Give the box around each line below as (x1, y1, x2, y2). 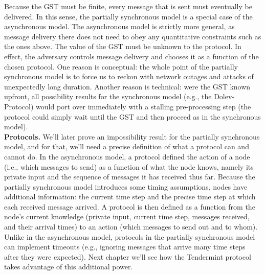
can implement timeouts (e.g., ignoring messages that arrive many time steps (4, 241, 246, 252)
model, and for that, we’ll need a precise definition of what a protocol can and (4, 141, 249, 152)
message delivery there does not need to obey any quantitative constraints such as (4, 31, 261, 41)
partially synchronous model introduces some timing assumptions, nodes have (4, 181, 248, 192)
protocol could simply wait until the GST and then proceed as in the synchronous (4, 111, 261, 122)
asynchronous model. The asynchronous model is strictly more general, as (4, 21, 235, 32)
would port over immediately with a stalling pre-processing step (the (36, 101, 251, 111)
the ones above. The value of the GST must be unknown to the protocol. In (4, 41, 241, 52)
